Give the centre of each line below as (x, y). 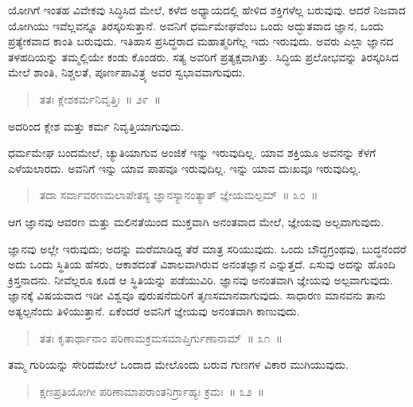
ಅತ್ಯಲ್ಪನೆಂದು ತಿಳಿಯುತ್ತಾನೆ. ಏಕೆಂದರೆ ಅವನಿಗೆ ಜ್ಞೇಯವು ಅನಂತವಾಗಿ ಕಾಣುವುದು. (154, 310)
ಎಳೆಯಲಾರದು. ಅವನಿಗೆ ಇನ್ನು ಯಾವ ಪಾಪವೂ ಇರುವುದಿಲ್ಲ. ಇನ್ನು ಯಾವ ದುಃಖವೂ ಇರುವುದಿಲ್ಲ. (185, 168)
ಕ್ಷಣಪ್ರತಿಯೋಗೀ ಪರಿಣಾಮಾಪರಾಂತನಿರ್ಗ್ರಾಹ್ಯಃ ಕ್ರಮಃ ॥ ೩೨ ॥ (152, 391)
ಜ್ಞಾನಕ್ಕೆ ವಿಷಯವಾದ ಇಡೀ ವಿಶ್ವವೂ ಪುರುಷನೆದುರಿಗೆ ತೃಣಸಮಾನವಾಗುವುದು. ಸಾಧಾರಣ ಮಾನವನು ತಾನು (197, 295)
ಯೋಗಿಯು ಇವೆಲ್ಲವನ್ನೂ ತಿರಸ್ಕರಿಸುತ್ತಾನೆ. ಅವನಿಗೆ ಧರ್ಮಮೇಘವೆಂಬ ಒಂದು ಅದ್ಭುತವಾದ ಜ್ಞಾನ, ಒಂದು (196, 25)
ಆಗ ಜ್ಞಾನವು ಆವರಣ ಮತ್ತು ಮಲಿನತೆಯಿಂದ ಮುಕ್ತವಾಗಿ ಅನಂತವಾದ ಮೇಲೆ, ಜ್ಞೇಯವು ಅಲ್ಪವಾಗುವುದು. (196, 221)
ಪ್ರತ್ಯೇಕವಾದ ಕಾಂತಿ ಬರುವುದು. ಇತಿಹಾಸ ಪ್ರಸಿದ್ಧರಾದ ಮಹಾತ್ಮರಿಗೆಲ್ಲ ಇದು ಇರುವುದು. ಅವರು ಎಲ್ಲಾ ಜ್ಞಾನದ (201, 41)
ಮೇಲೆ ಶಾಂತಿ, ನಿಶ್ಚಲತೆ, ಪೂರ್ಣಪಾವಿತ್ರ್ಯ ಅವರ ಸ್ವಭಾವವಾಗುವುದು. (127, 72)
